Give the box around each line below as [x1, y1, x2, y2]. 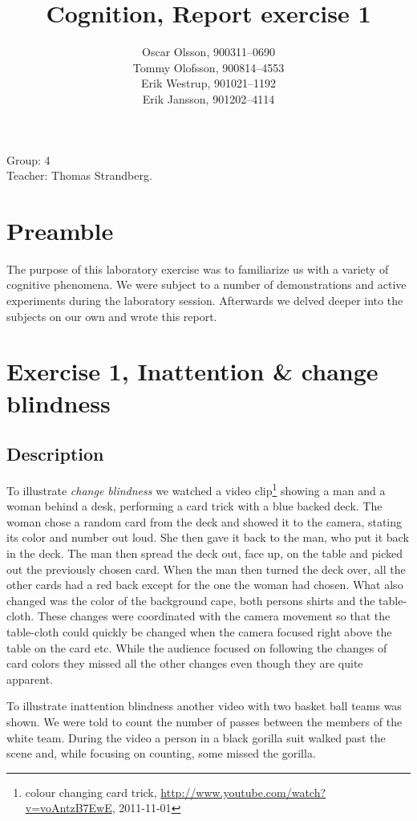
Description [6, 441, 104, 466]
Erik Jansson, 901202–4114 [142, 90, 275, 107]
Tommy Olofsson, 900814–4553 [132, 59, 285, 75]
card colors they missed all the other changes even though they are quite [6, 655, 363, 672]
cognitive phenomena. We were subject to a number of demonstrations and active [6, 276, 407, 293]
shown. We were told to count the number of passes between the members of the [6, 713, 403, 730]
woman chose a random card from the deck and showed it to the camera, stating [6, 513, 403, 530]
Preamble [6, 213, 114, 246]
